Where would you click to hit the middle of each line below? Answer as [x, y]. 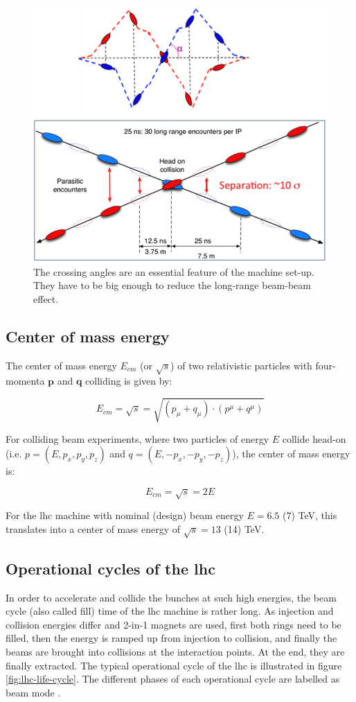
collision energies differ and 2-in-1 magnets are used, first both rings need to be [173, 624]
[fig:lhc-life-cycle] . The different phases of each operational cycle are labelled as [173, 679]
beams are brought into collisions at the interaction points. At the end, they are [175, 652]
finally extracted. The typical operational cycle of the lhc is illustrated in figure [174, 665]
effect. [46, 298]
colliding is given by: [129, 381]
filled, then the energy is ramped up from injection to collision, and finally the [171, 638]
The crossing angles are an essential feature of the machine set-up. [174, 271]
